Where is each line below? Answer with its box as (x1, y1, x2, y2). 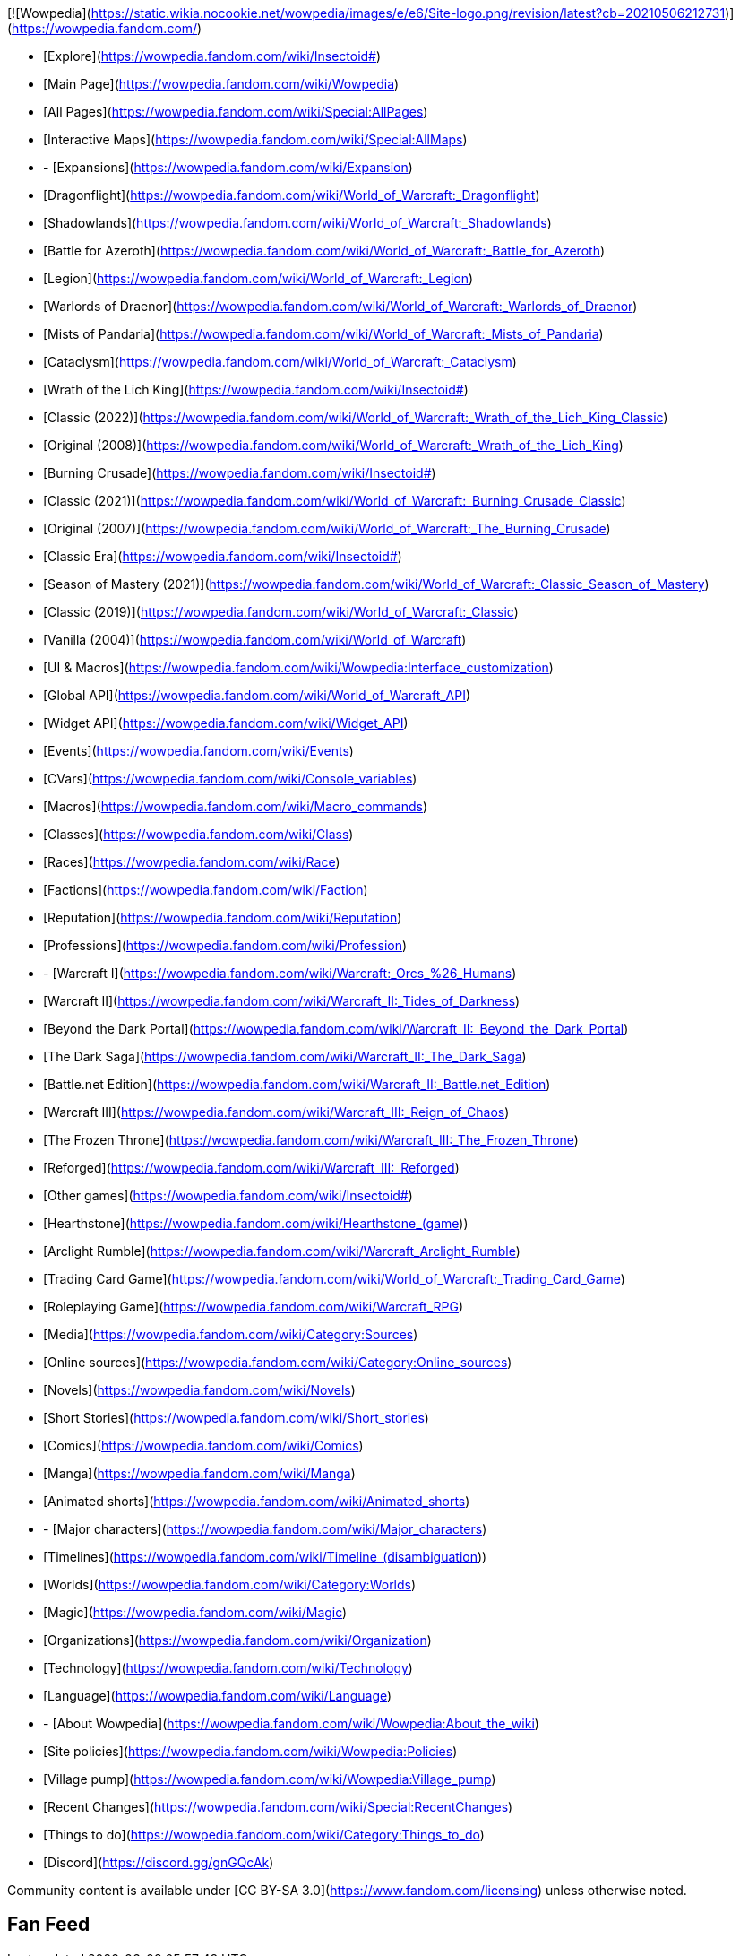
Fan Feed (7, 1913, 90, 1936)
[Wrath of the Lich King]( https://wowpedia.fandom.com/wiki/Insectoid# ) (43, 382, 469, 397)
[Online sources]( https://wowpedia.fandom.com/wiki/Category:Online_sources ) (43, 1354, 512, 1370)
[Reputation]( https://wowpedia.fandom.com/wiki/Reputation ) (43, 910, 402, 925)
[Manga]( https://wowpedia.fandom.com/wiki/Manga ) (43, 1466, 356, 1481)
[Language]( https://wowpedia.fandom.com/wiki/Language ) (43, 1688, 392, 1703)
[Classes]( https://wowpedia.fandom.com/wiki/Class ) (43, 827, 354, 842)
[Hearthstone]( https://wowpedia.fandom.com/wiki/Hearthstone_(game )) (43, 1216, 469, 1231)
